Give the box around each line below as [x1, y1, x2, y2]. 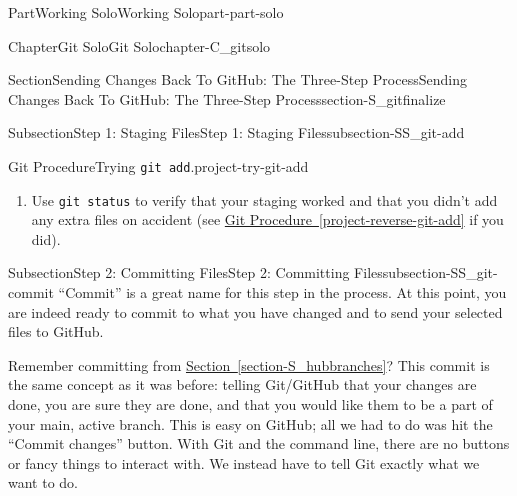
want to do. [8, 472, 78, 493]
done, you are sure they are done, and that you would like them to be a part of [8, 394, 493, 415]
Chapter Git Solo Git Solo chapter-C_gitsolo [8, 35, 271, 56]
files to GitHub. [8, 321, 104, 342]
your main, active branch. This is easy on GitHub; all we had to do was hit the [8, 413, 493, 434]
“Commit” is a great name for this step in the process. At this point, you [58, 282, 507, 303]
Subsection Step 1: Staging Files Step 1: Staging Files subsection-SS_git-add [8, 122, 465, 143]
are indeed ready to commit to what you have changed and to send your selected [8, 301, 503, 322]
